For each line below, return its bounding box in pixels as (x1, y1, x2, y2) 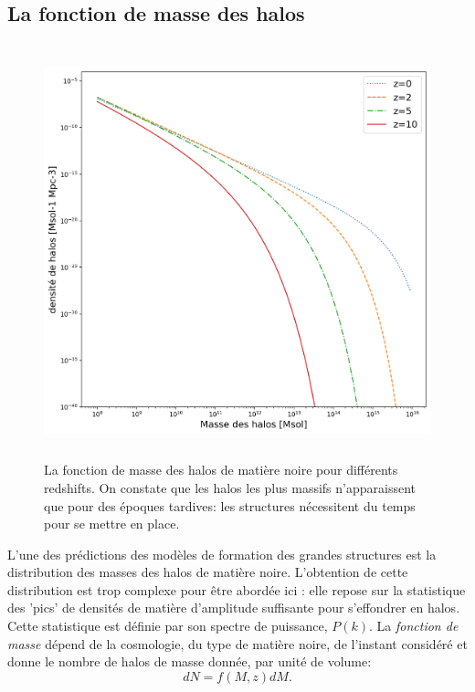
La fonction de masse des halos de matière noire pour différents (44, 460, 398, 479)
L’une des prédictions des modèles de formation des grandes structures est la (7, 544, 437, 563)
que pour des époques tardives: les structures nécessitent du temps (44, 496, 416, 515)
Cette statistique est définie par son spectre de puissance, (7, 616, 328, 635)
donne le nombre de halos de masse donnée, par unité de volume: (7, 652, 372, 671)
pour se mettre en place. (44, 514, 180, 533)
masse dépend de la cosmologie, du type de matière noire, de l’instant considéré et (7, 634, 468, 653)
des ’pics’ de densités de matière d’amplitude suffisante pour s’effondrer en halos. (7, 598, 460, 617)
